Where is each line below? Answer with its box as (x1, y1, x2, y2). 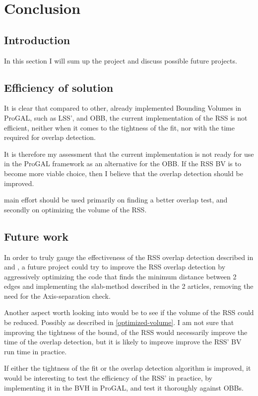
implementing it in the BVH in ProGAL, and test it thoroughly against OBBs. (4, 382, 244, 393)
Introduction (4, 32, 70, 47)
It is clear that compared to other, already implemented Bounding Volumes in (4, 103, 242, 113)
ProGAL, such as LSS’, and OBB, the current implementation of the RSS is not (4, 112, 248, 123)
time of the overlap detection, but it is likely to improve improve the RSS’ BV (4, 336, 242, 347)
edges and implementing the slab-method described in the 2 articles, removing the (4, 281, 254, 291)
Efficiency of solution (4, 79, 114, 95)
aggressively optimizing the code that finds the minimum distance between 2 (4, 271, 237, 281)
